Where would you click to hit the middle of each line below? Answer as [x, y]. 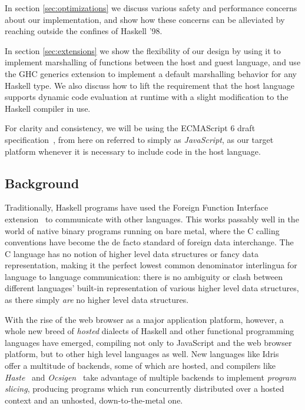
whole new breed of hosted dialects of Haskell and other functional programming [150, 331]
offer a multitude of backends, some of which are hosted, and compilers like [140, 366]
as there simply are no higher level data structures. [97, 300]
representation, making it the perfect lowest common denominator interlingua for [151, 265]
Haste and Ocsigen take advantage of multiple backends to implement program [150, 377]
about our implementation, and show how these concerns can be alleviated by [145, 19]
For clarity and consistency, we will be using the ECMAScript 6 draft [130, 128]
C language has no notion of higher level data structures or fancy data [132, 253]
